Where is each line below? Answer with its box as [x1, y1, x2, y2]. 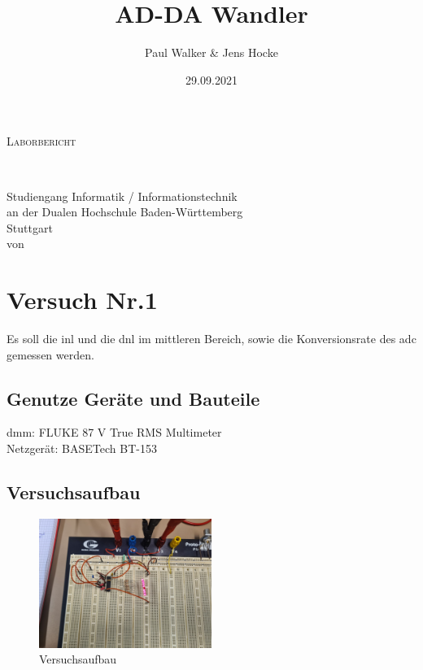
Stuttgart [7, 219, 53, 236]
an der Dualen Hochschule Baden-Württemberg [7, 203, 243, 220]
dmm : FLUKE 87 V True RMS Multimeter [7, 424, 222, 441]
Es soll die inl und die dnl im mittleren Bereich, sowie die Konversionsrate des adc [7, 330, 416, 346]
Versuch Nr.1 [7, 283, 158, 316]
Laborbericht [7, 133, 76, 150]
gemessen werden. [7, 346, 94, 363]
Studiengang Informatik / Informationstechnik [7, 187, 238, 204]
